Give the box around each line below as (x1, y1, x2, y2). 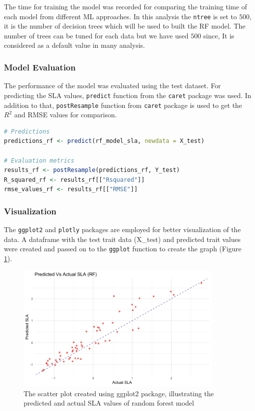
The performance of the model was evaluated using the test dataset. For (4, 80, 221, 91)
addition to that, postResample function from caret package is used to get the (4, 100, 242, 110)
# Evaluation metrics (4, 157, 75, 164)
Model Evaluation (4, 61, 76, 73)
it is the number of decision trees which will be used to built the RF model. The (4, 21, 246, 31)
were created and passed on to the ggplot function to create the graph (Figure (4, 243, 242, 254)
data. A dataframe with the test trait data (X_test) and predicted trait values (4, 234, 241, 244)
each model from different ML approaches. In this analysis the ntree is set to (4, 11, 237, 21)
